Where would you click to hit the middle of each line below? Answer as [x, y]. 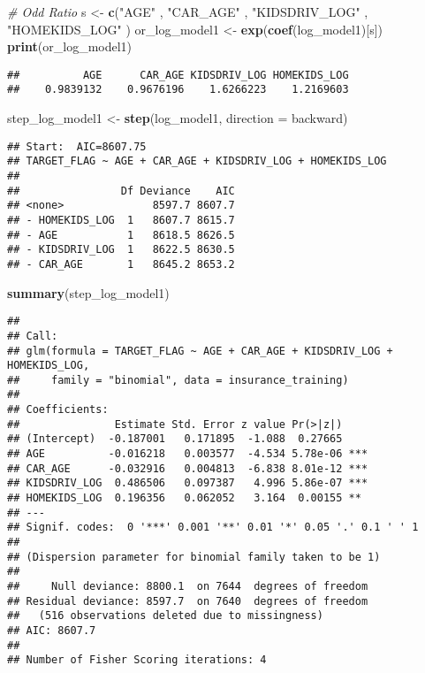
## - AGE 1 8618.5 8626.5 [121, 235]
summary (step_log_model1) [88, 292]
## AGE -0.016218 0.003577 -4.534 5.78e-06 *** [188, 454]
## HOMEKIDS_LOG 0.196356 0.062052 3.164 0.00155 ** [184, 498]
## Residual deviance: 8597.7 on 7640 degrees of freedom [188, 601]
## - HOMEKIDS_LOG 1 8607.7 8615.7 [121, 220]
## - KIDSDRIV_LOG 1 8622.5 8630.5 [121, 250]
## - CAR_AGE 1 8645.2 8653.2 [121, 264]
